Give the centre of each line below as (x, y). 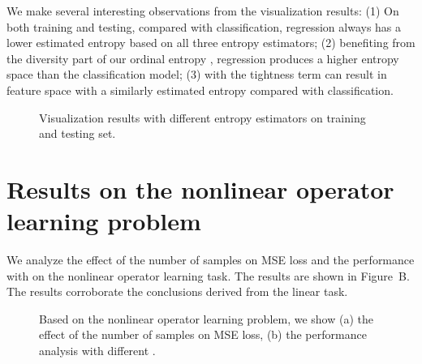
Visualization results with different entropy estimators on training (202, 117)
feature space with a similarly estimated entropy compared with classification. (200, 90)
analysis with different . (97, 351)
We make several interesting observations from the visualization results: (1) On (203, 11)
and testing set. (78, 133)
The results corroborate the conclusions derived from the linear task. (177, 291)
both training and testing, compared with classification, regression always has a (204, 26)
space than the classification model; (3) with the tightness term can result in (197, 74)
